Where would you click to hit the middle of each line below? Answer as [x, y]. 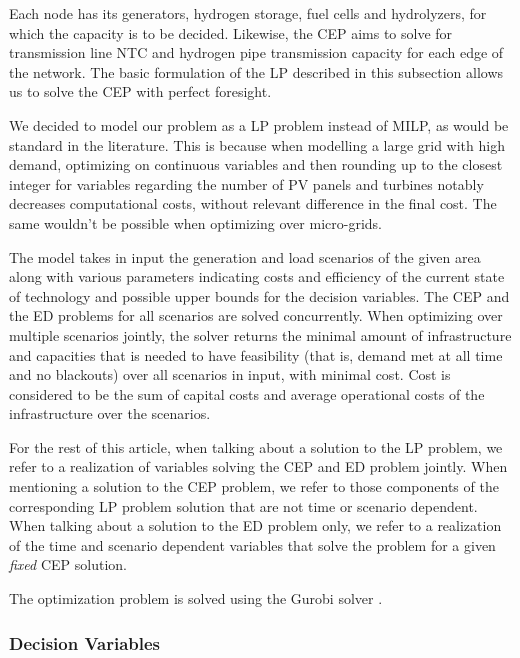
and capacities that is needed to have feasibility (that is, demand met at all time [256, 354]
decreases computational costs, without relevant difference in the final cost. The [253, 203]
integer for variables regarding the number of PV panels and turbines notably [246, 183]
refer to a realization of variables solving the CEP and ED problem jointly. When [258, 466]
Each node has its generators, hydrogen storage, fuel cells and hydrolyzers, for [248, 13]
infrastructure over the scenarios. [110, 413]
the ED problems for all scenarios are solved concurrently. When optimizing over [256, 315]
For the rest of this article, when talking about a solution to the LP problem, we [256, 446]
